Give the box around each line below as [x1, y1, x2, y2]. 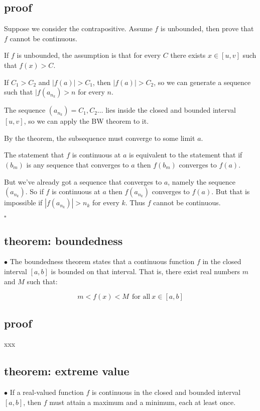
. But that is [211, 186, 250, 197]
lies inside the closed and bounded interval [105, 105, 236, 115]
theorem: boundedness [4, 232, 123, 248]
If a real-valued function [10, 387, 84, 397]
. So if [25, 186, 44, 197]
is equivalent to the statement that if [129, 149, 242, 160]
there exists [170, 50, 206, 60]
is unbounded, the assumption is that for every [17, 50, 161, 60]
